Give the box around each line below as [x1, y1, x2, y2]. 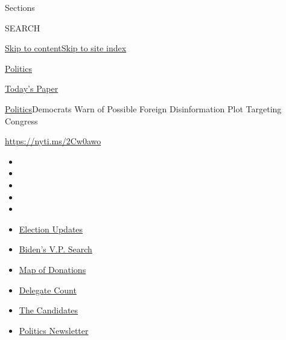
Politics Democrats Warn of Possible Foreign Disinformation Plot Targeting [5, 102, 282, 115]
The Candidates [19, 304, 78, 316]
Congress [5, 114, 38, 127]
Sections [5, 1, 35, 13]
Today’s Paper [5, 82, 59, 95]
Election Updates [19, 222, 83, 235]
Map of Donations [19, 263, 86, 275]
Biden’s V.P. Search [19, 243, 92, 255]
